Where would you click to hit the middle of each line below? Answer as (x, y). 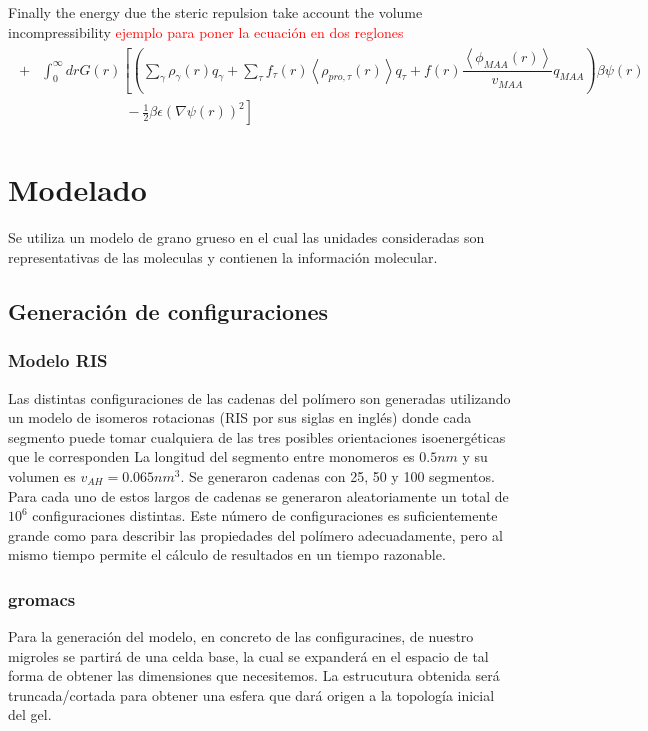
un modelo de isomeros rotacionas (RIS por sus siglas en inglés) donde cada (240, 417)
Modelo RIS (58, 360)
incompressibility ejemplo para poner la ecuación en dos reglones (206, 31)
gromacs (42, 598)
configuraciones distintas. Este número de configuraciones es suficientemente (265, 515)
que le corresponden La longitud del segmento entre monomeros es (211, 456)
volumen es (42, 475)
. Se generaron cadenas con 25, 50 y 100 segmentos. (337, 475)
